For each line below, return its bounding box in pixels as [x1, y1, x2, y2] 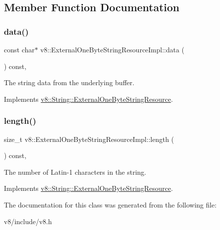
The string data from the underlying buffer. [4, 77, 134, 88]
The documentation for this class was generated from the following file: [4, 199, 217, 209]
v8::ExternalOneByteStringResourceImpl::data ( [40, 45, 184, 54]
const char [4, 45, 35, 54]
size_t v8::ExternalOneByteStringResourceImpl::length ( [4, 134, 174, 144]
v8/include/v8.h [4, 216, 52, 226]
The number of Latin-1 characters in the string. [4, 166, 147, 177]
